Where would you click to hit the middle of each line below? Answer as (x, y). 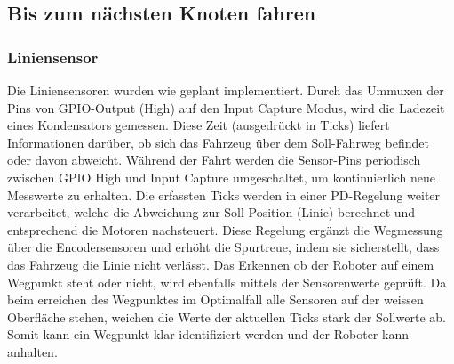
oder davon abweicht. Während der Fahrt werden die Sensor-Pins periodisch (214, 160)
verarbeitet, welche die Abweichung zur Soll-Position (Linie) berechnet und (211, 212)
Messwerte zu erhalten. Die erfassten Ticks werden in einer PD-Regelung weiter (224, 194)
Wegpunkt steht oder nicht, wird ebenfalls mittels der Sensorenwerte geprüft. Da (227, 282)
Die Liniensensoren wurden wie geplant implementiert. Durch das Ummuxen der (226, 90)
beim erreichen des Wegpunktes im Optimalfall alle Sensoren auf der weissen (215, 299)
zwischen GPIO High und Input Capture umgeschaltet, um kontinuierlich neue (221, 177)
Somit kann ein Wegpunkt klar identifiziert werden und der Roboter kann (208, 334)
